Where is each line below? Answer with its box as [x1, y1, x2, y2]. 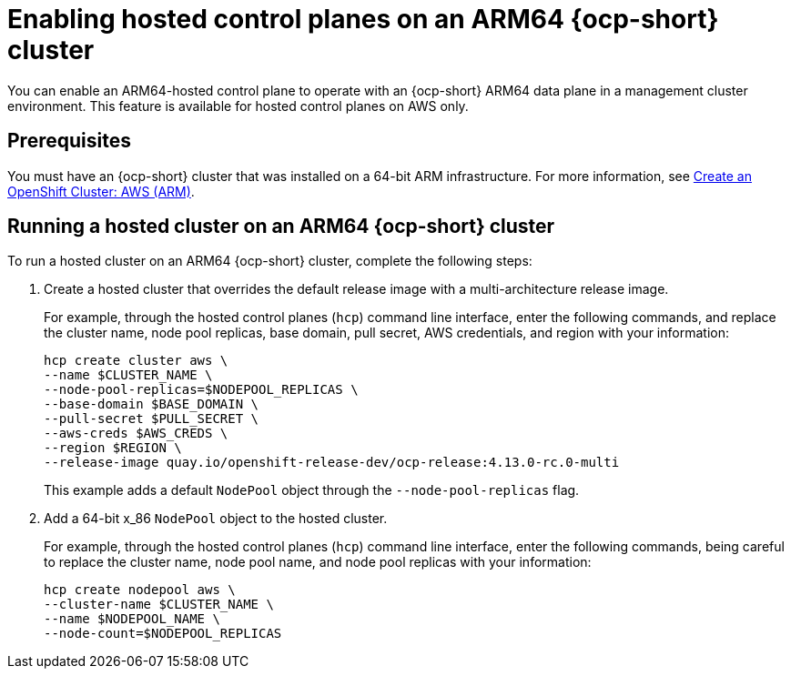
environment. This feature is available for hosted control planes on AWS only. [7, 97, 469, 114]
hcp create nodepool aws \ [44, 582, 236, 598]
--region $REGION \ [44, 440, 182, 456]
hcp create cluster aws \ [44, 353, 228, 368]
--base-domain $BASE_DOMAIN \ [44, 397, 259, 412]
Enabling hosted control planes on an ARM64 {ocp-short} [7, 4, 719, 35]
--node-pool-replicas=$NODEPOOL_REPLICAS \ [44, 382, 359, 398]
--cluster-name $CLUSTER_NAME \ [44, 597, 274, 612]
